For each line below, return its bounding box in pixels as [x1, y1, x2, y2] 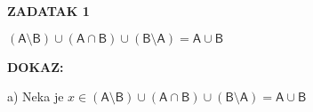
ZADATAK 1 [7, 2, 90, 20]
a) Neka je [7, 87, 64, 106]
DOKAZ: [7, 57, 64, 76]
